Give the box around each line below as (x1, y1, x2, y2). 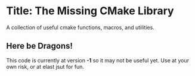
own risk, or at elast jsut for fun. (6, 63, 85, 70)
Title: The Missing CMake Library (6, 4, 174, 18)
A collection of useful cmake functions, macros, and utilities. (6, 24, 155, 31)
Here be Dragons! (6, 41, 73, 51)
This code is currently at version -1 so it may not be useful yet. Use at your (6, 56, 190, 64)
